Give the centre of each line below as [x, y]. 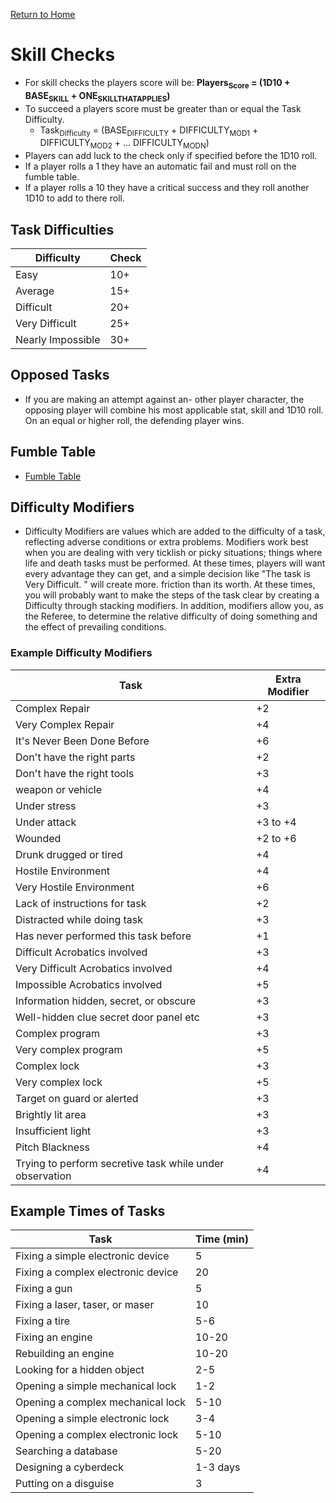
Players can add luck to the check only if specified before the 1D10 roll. [171, 156]
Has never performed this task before [103, 936]
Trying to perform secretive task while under [120, 1163]
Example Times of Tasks [88, 1211]
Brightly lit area [51, 1114]
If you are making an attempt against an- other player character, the [164, 399]
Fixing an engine [54, 1337]
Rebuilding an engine [65, 1354]
